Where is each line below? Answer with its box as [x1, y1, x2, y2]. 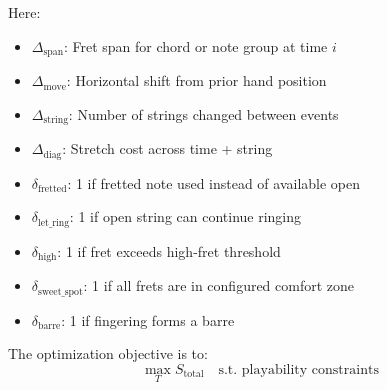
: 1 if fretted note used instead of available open [67, 172, 361, 193]
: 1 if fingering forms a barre [61, 309, 235, 330]
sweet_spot [38, 286, 83, 297]
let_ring [38, 217, 70, 228]
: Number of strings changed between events [68, 103, 339, 124]
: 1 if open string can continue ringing [69, 206, 302, 227]
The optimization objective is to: [8, 343, 208, 364]
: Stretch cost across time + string [62, 138, 273, 159]
